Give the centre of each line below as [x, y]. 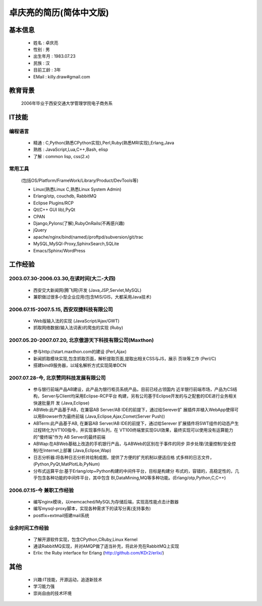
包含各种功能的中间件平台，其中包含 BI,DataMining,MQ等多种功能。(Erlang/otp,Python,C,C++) [131, 478]
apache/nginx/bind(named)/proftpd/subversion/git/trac [88, 237]
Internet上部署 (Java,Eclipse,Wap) [77, 450]
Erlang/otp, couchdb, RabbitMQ [65, 196]
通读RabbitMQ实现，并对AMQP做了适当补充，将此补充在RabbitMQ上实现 [106, 546]
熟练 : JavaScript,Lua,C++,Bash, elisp [71, 150]
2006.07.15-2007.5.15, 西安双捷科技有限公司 [61, 309]
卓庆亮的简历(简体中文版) [59, 13]
